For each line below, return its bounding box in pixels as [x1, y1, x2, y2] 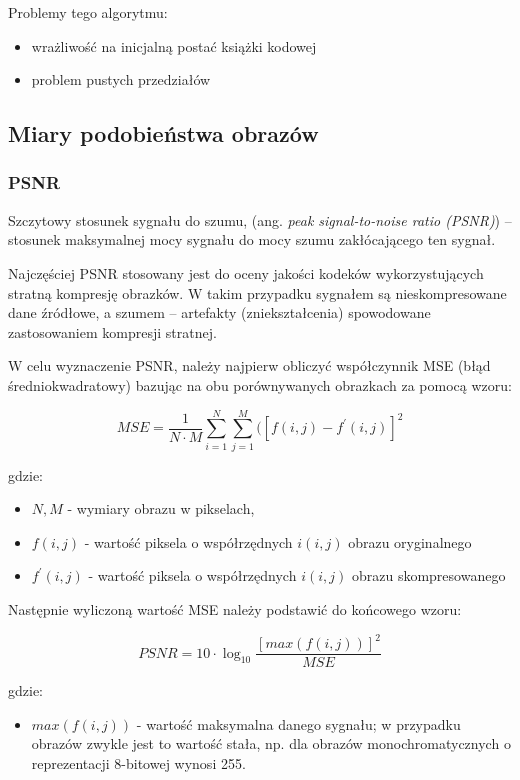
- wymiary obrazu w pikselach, [67, 498, 255, 519]
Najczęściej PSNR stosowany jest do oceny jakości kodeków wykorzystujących [8, 262, 484, 283]
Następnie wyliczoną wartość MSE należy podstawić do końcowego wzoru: [8, 599, 462, 620]
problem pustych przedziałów [31, 69, 211, 90]
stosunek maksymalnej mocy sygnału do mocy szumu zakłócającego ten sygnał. [8, 229, 496, 250]
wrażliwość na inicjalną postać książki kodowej [31, 35, 317, 56]
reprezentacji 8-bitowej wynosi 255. [31, 752, 246, 773]
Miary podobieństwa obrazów [8, 118, 319, 149]
